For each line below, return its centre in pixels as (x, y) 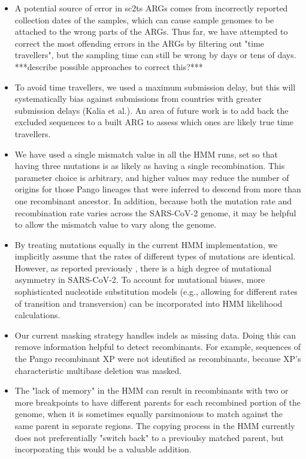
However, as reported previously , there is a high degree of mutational (143, 268)
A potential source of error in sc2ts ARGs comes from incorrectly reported (151, 8)
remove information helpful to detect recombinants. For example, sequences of (158, 347)
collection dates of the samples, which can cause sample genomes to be (144, 19)
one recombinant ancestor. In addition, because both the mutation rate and (153, 200)
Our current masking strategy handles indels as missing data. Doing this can (155, 335)
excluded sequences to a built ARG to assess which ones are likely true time (154, 122)
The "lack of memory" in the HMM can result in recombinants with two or (152, 390)
